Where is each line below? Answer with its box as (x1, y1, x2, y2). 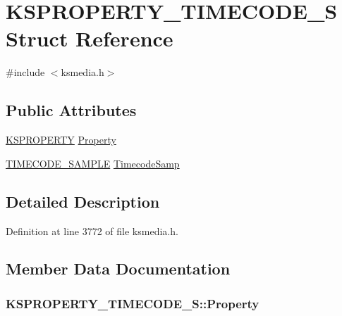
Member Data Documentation (6, 258, 231, 279)
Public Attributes (6, 99, 137, 121)
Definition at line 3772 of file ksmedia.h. (6, 223, 178, 238)
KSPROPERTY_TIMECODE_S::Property (6, 294, 259, 312)
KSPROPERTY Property (6, 132, 116, 147)
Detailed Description (6, 190, 160, 212)
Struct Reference (6, 24, 173, 53)
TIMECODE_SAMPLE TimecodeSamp (6, 156, 180, 170)
